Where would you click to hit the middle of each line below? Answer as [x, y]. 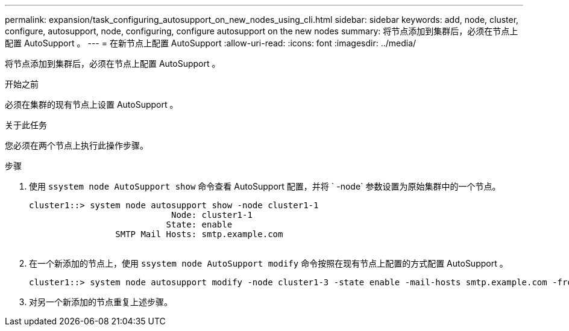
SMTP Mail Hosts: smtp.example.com [199, 234]
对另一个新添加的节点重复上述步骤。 [101, 302]
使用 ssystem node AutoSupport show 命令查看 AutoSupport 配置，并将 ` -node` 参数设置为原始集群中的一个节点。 [265, 186]
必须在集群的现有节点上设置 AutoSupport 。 [92, 104]
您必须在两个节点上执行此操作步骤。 [77, 145]
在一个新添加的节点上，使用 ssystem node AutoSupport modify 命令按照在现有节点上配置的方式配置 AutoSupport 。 [269, 263]
